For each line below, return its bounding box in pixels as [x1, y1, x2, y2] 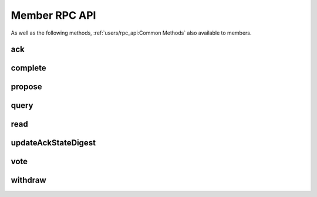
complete [11, 63, 46, 73]
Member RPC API [11, 9, 96, 22]
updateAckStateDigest [11, 138, 96, 148]
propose [11, 82, 42, 92]
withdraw [11, 175, 46, 185]
